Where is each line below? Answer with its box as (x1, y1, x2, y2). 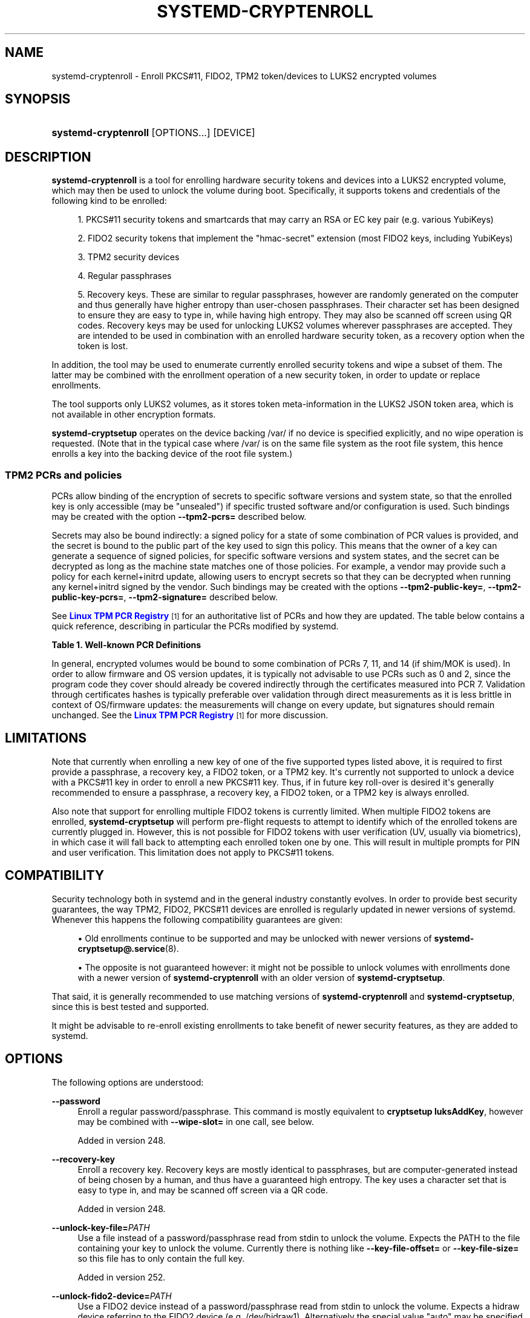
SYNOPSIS (5, 91, 71, 107)
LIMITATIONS (5, 730, 87, 746)
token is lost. (77, 341, 128, 352)
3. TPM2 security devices (77, 252, 180, 263)
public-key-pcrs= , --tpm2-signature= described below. (51, 592, 278, 603)
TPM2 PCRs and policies (5, 468, 122, 481)
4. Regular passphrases (77, 270, 172, 281)
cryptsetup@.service (77, 943, 165, 954)
